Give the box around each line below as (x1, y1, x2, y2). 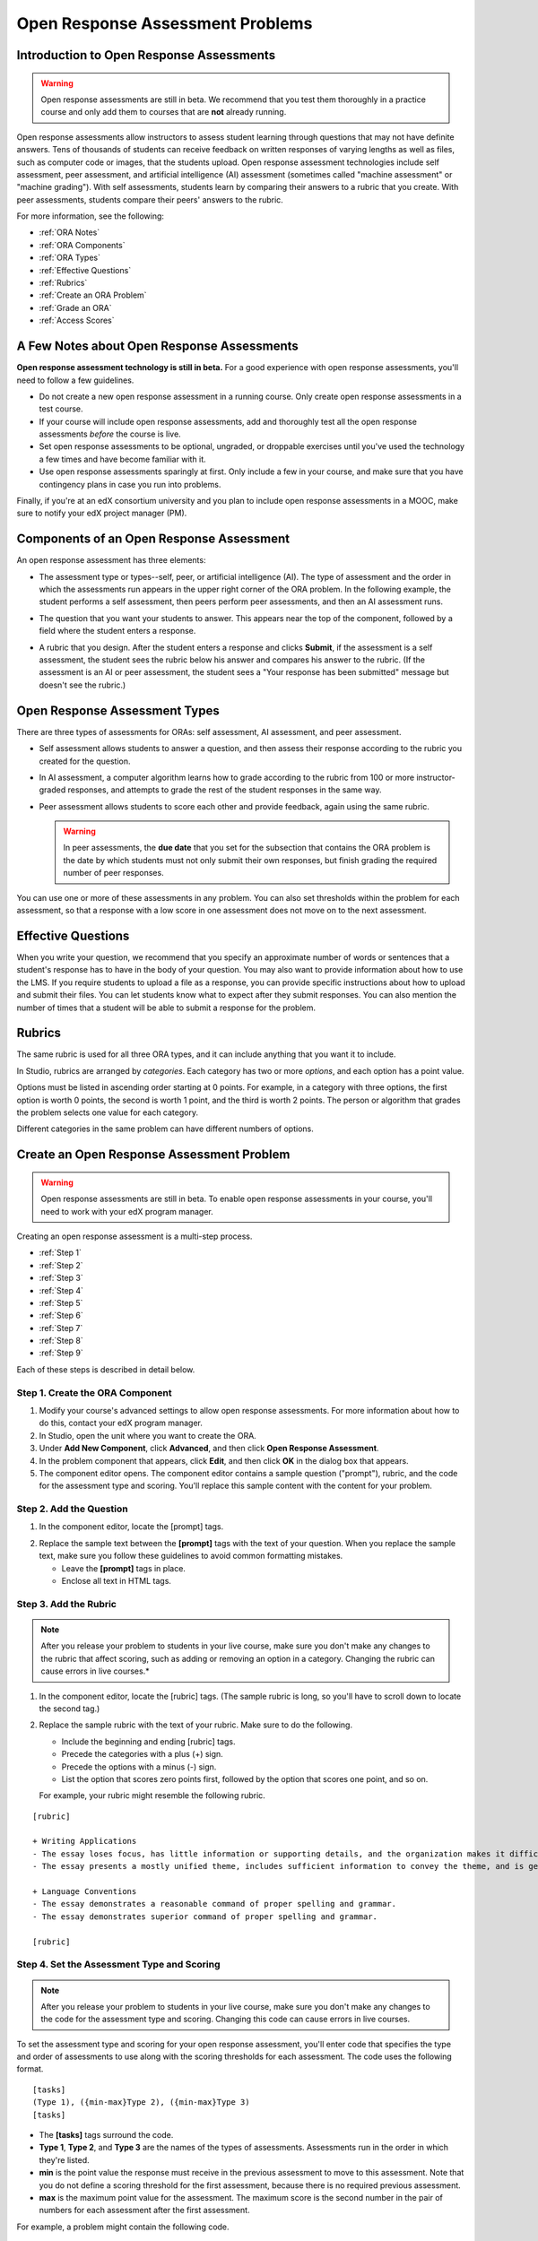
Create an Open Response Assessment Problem (16, 1147, 291, 1163)
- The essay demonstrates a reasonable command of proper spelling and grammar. (32, 1899, 397, 1909)
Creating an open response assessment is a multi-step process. (16, 1231, 253, 1242)
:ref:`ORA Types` (39, 252, 100, 264)
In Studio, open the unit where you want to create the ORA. (39, 1430, 257, 1441)
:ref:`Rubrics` (39, 278, 88, 289)
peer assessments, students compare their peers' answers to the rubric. (16, 194, 284, 205)
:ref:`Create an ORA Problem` (39, 290, 147, 300)
